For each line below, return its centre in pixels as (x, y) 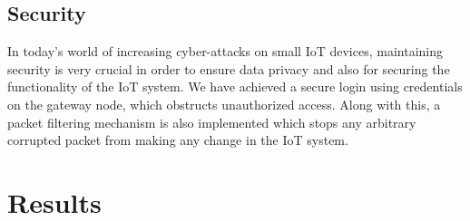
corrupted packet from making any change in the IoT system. (178, 140)
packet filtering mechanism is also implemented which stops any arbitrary (212, 122)
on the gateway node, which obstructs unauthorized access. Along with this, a (224, 104)
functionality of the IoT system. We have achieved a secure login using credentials (235, 86)
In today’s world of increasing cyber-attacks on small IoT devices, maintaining (225, 51)
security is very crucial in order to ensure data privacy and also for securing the (229, 68)
